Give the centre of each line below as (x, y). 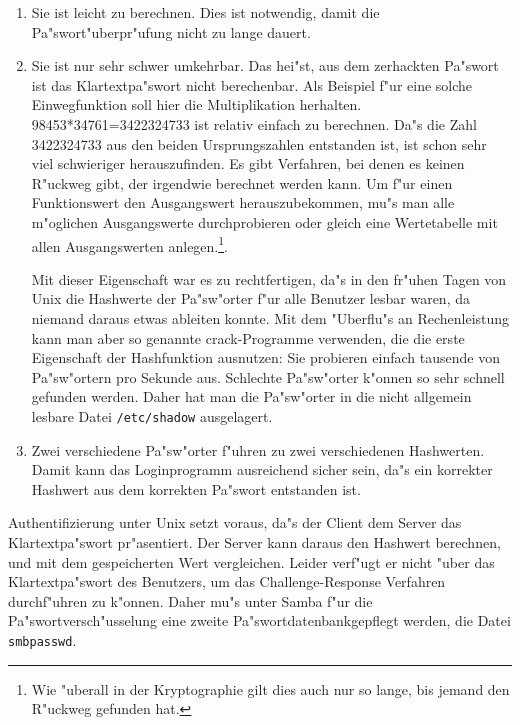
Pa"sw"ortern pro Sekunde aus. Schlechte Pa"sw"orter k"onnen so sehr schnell (268, 376)
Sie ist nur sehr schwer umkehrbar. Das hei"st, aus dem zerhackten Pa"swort (265, 65)
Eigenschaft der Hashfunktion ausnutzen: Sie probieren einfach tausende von (265, 357)
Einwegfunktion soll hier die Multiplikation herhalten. (196, 104)
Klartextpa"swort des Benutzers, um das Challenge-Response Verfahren (227, 581)
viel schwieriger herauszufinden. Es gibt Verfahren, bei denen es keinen (248, 163)
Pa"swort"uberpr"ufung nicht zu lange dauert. (171, 31)
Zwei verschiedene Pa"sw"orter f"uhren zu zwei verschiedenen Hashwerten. (258, 449)
